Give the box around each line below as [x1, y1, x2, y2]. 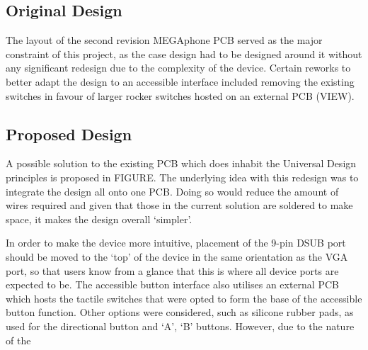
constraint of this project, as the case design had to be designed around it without [6, 46, 362, 61]
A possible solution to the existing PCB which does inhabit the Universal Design [6, 156, 357, 171]
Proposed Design [6, 123, 132, 145]
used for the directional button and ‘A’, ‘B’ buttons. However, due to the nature [6, 318, 355, 333]
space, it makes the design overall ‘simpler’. [6, 211, 192, 226]
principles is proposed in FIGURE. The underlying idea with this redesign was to [6, 169, 359, 184]
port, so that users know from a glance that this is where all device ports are [6, 263, 339, 278]
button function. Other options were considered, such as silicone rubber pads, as [6, 305, 354, 320]
